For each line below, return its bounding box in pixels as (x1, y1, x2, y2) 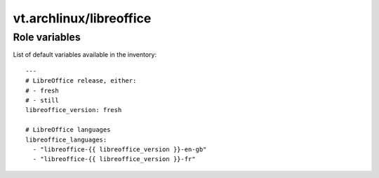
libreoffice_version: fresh (25, 106, 122, 114)
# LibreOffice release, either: (25, 77, 137, 85)
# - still (25, 96, 59, 104)
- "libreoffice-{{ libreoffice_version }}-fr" (32, 155, 196, 163)
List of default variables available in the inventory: (13, 50, 157, 59)
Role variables (13, 31, 81, 43)
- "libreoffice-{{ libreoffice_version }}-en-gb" (32, 145, 207, 153)
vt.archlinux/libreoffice (13, 11, 152, 26)
